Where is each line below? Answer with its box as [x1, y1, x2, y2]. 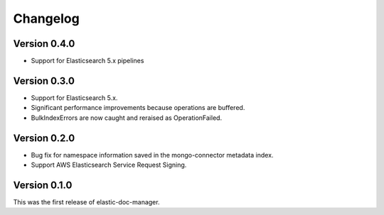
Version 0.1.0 [13, 179, 73, 191]
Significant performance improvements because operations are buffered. [31, 104, 245, 112]
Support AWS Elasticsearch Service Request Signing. [31, 160, 187, 170]
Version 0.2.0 [13, 132, 75, 144]
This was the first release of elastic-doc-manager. [13, 197, 160, 206]
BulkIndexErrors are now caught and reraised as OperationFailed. [31, 114, 223, 122]
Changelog [13, 11, 80, 26]
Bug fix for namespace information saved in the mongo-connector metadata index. [31, 150, 274, 159]
